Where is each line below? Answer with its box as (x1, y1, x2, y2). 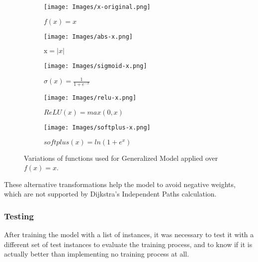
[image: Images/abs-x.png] (44, 33, 133, 40)
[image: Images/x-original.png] (44, 3, 151, 10)
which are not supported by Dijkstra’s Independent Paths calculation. (4, 189, 217, 199)
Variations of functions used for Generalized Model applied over (24, 152, 218, 163)
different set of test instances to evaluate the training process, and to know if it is (4, 239, 253, 249)
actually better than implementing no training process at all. (4, 249, 189, 259)
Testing (4, 209, 34, 222)
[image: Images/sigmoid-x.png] (44, 63, 147, 70)
